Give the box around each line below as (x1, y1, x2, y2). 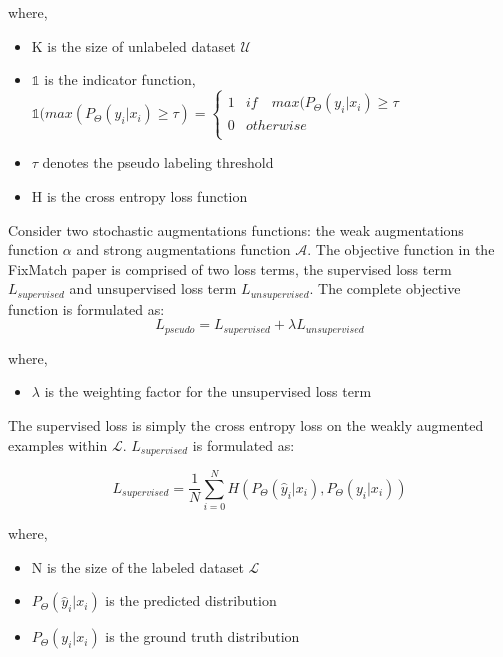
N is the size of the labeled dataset (31, 556, 244, 577)
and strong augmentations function (76, 239, 291, 260)
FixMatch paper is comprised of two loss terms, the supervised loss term (8, 258, 452, 279)
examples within (8, 434, 108, 455)
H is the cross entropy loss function (31, 185, 248, 206)
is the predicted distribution (105, 590, 277, 611)
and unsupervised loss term (69, 278, 237, 299)
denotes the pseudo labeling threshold (42, 152, 274, 173)
